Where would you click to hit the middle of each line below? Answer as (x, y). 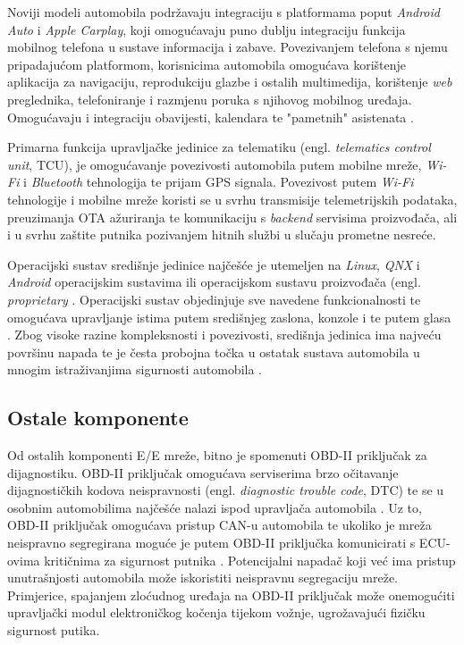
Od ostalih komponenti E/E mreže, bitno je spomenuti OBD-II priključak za (217, 455)
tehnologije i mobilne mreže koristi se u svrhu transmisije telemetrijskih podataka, (232, 199)
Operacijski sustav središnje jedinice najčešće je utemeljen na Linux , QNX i (214, 264)
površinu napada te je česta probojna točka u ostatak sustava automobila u (214, 352)
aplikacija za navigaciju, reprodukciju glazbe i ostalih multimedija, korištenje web (230, 82)
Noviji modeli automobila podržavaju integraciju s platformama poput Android (224, 12)
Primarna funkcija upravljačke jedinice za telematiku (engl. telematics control (219, 147)
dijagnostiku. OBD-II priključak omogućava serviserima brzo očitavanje (203, 472)
